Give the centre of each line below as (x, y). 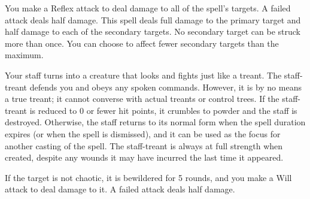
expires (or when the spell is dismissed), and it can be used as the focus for (143, 133)
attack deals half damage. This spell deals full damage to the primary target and (153, 19)
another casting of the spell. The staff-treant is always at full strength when (144, 145)
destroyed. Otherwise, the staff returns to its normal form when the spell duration (155, 122)
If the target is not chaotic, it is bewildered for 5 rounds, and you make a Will (148, 177)
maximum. (24, 55)
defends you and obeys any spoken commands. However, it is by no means (165, 87)
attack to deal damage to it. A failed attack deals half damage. (120, 189)
